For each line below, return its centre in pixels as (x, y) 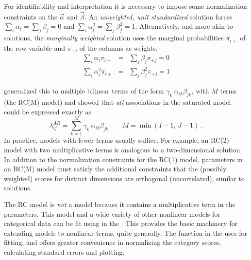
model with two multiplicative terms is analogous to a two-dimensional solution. (123, 149)
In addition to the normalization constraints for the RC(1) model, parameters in (123, 159)
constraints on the (31, 16)
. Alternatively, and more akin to (184, 26)
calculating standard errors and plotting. (64, 251)
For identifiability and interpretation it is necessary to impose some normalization (125, 6)
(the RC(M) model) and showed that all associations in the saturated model (117, 102)
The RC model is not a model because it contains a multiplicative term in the (120, 204)
